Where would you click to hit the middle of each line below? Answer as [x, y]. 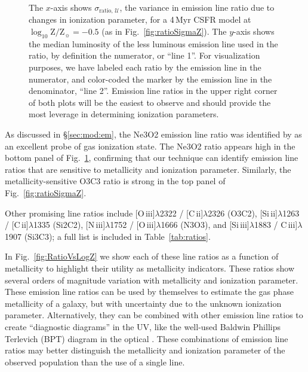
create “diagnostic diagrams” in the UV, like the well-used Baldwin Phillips [143, 326]
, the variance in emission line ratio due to [197, 7]
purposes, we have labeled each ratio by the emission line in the [145, 67]
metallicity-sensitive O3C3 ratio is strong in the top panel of [115, 181]
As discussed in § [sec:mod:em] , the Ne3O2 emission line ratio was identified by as [153, 134]
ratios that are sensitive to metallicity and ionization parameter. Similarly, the [148, 169]
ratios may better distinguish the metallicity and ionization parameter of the [145, 350]
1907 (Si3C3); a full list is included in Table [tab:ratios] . [108, 236]
